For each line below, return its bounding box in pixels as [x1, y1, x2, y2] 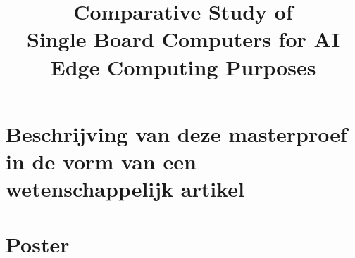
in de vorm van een [6, 146, 197, 175]
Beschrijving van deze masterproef [6, 119, 347, 148]
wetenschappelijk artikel [6, 174, 244, 203]
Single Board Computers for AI [26, 25, 340, 53]
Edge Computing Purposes [50, 52, 316, 81]
